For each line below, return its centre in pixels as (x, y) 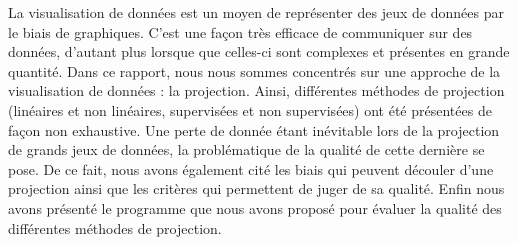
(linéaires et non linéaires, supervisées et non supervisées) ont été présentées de (250, 109)
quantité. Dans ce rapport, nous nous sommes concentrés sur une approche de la (254, 70)
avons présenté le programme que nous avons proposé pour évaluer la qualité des (255, 207)
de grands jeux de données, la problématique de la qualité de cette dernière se (246, 149)
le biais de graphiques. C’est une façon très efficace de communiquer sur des (240, 31)
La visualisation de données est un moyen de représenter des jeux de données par (256, 12)
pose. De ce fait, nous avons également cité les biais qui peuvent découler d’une (251, 168)
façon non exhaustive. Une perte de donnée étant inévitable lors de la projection (254, 129)
